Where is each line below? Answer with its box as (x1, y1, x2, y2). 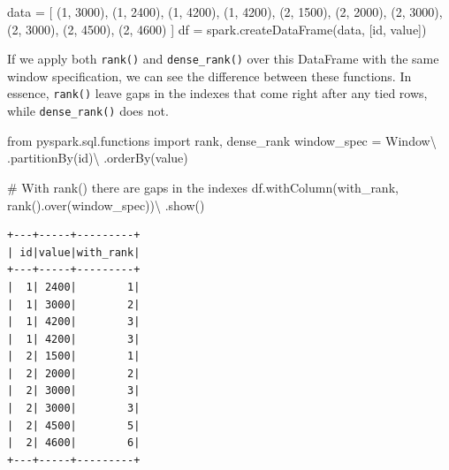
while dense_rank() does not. (7, 102, 169, 120)
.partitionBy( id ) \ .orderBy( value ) (7, 148, 188, 167)
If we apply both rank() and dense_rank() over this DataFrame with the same (7, 49, 439, 68)
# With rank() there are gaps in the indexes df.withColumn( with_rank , (7, 178, 399, 196)
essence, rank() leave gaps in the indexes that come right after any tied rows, (7, 84, 428, 102)
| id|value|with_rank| (7, 246, 141, 259)
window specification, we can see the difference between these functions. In (7, 66, 412, 85)
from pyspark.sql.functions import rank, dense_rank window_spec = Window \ (7, 131, 437, 149)
